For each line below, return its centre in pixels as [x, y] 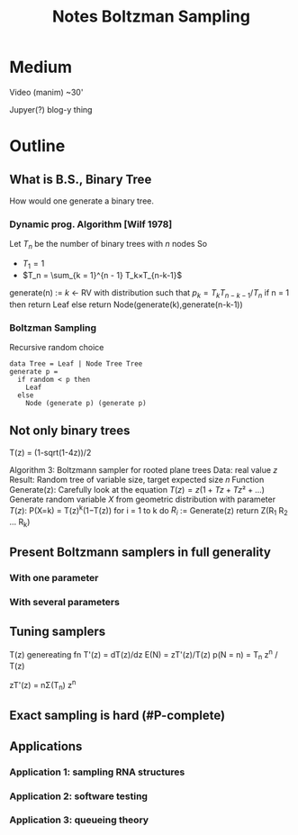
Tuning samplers [58, 631]
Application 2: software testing [79, 796]
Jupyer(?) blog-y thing [51, 109]
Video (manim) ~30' [46, 92]
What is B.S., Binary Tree [81, 179]
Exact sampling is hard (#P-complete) [117, 716]
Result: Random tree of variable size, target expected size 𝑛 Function [137, 479]
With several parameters [64, 603]
